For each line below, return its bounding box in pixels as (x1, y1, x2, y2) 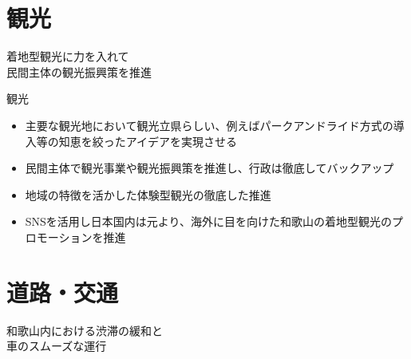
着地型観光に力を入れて (6, 48, 129, 65)
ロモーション (25, 228, 93, 245)
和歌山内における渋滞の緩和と (6, 322, 163, 338)
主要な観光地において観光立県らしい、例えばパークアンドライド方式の (25, 116, 393, 133)
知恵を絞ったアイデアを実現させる (58, 132, 238, 149)
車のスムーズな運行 (6, 337, 107, 354)
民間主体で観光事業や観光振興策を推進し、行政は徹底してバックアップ (25, 160, 394, 176)
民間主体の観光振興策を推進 (6, 63, 152, 80)
